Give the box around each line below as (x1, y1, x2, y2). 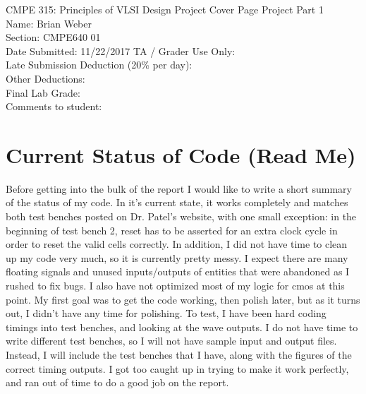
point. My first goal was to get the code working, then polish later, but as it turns (6, 292, 360, 306)
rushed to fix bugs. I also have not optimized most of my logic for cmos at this (6, 278, 345, 293)
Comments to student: (6, 99, 102, 114)
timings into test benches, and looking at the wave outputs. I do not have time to (6, 319, 358, 334)
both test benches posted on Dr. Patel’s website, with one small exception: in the (6, 209, 357, 224)
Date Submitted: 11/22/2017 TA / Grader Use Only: (6, 43, 236, 58)
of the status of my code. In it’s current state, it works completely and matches (6, 195, 348, 210)
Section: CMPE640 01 (6, 30, 101, 44)
